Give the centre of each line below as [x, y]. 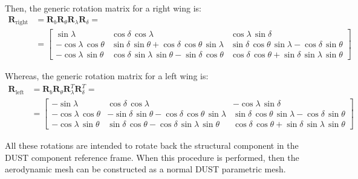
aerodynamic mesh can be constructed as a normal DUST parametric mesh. [145, 169]
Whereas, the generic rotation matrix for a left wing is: [107, 76]
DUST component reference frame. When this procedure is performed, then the [152, 157]
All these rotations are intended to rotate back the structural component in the [152, 145]
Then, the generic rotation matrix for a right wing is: [103, 8]
